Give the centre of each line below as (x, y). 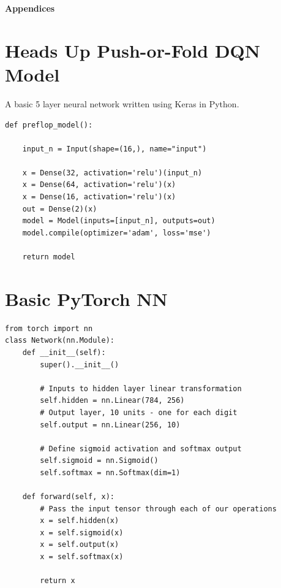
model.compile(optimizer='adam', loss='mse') (117, 233)
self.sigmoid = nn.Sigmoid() (99, 461)
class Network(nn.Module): (60, 341)
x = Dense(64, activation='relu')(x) (99, 185)
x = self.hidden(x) (80, 521)
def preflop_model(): (49, 125)
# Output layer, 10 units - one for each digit (139, 412)
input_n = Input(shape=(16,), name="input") (114, 149)
